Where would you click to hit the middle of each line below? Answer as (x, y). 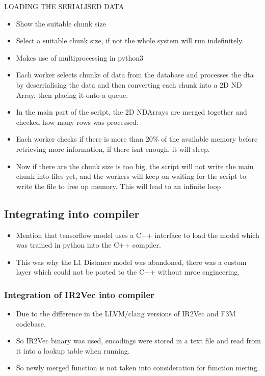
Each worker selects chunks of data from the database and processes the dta (135, 75)
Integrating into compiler (72, 213)
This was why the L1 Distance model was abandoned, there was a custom (131, 262)
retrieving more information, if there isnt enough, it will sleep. (113, 149)
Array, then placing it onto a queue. (72, 95)
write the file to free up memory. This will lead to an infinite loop (118, 186)
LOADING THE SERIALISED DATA (64, 6)
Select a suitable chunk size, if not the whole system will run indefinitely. (130, 41)
